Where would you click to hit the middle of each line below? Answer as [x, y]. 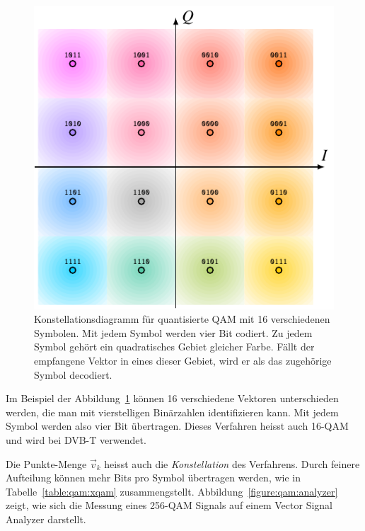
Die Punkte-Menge [46, 463]
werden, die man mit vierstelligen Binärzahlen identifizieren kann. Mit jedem [172, 412]
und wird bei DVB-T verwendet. [76, 439]
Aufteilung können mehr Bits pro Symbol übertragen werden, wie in [153, 478]
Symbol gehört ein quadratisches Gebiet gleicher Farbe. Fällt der [174, 347]
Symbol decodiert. [73, 374]
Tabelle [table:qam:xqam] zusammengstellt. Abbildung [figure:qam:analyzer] [172, 491]
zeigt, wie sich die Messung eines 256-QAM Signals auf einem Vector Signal [169, 505]
